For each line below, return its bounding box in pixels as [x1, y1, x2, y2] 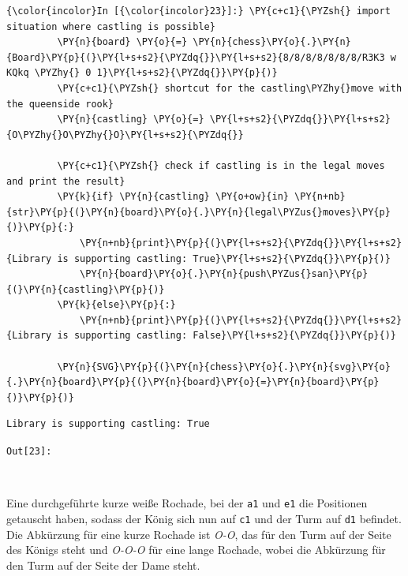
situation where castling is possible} [6, 21, 215, 32]
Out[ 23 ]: [6, 446, 52, 458]
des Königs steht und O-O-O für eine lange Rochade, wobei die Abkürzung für [6, 541, 386, 558]
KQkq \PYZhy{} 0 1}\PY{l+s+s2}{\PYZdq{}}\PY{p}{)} [6, 67, 278, 79]
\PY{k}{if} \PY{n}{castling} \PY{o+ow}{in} [57, 191, 289, 203]
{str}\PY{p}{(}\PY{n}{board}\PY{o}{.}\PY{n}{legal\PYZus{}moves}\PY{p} [6, 206, 391, 218]
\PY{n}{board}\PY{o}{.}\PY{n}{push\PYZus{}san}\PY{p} [80, 268, 369, 280]
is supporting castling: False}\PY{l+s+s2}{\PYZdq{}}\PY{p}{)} [57, 330, 396, 342]
